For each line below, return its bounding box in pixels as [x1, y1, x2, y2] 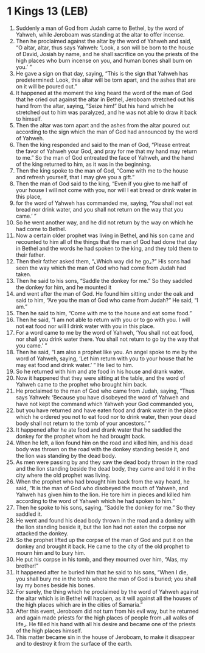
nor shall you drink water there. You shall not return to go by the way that [15, 335, 199, 343]
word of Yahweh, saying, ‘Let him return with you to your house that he [15, 355, 193, 362]
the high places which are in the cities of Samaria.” [15, 601, 143, 608]
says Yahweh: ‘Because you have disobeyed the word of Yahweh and [15, 393, 190, 401]
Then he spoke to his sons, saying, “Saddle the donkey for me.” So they [15, 504, 195, 511]
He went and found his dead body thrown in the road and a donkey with [15, 516, 196, 524]
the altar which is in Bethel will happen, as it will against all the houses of [15, 594, 198, 602]
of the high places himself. [15, 627, 83, 634]
